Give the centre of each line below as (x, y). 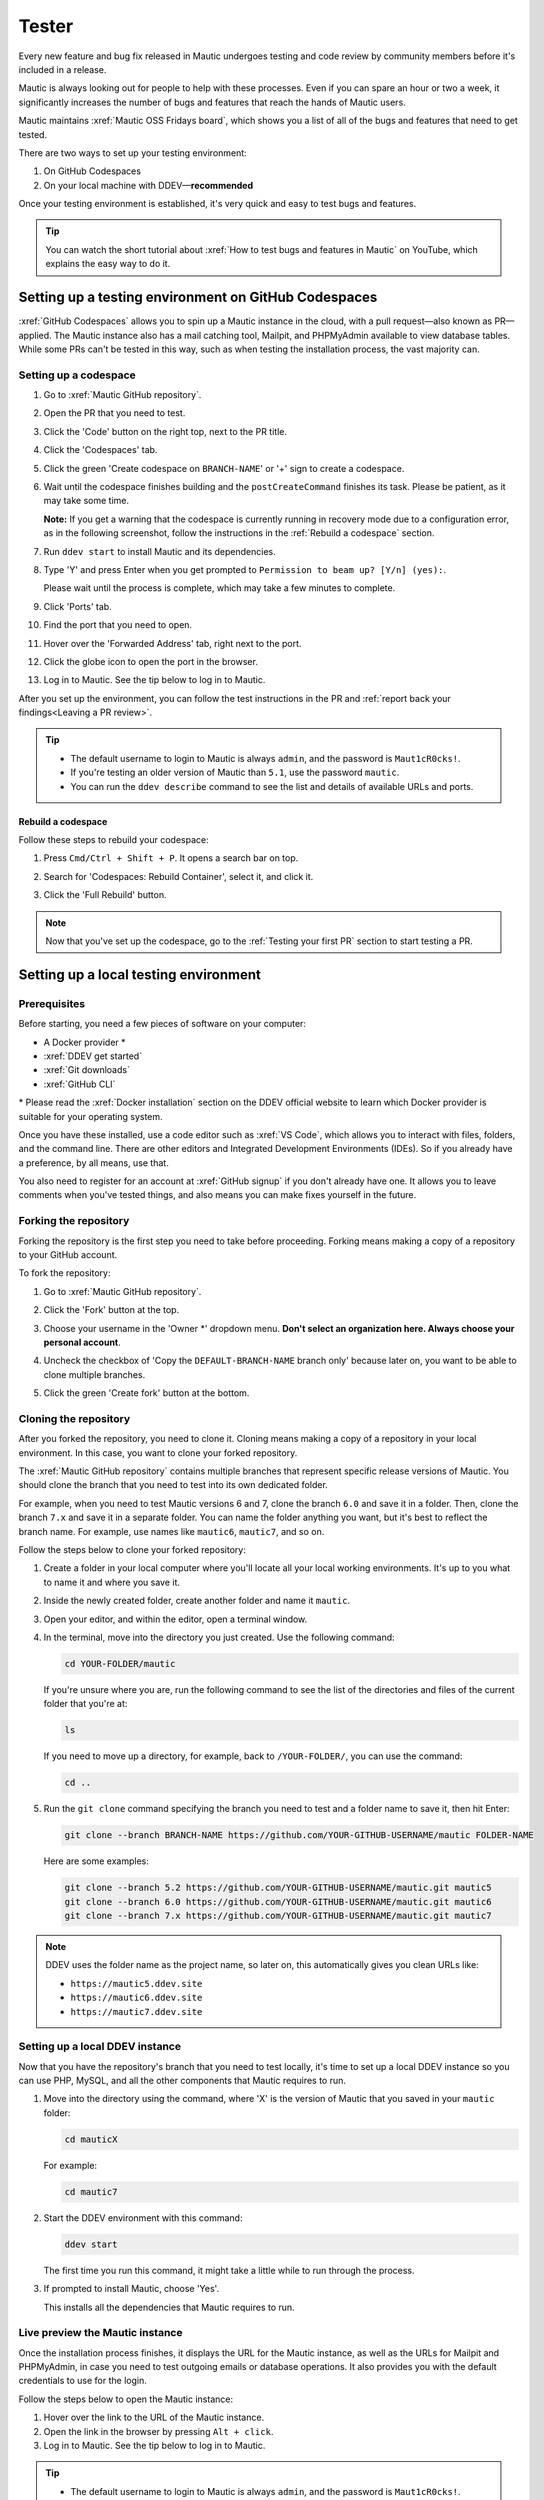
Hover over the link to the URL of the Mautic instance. (154, 2417)
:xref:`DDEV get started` (93, 1056)
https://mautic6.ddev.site (136, 1998)
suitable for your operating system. (91, 1116)
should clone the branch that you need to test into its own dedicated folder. (173, 1485)
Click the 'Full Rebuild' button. (105, 895)
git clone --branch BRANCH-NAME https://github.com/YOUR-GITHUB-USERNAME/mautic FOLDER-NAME (299, 1835)
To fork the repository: (64, 1273)
